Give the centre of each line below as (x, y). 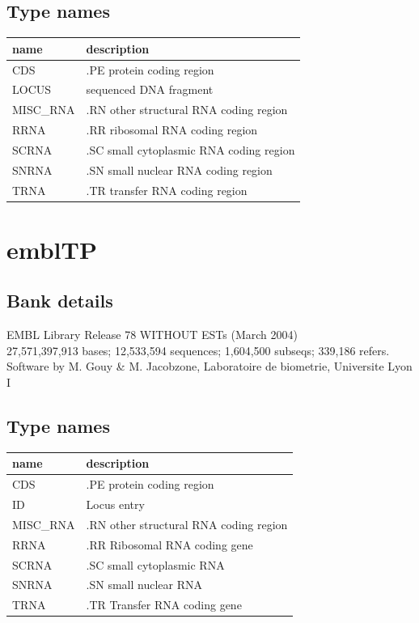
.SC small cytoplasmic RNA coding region (190, 149)
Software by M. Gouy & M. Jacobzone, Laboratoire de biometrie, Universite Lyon (209, 366)
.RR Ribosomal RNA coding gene (169, 544)
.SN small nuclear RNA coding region (179, 170)
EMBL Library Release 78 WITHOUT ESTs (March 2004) (152, 335)
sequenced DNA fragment (150, 89)
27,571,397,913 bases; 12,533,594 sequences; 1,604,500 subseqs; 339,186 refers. (198, 350)
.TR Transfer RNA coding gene (164, 605)
